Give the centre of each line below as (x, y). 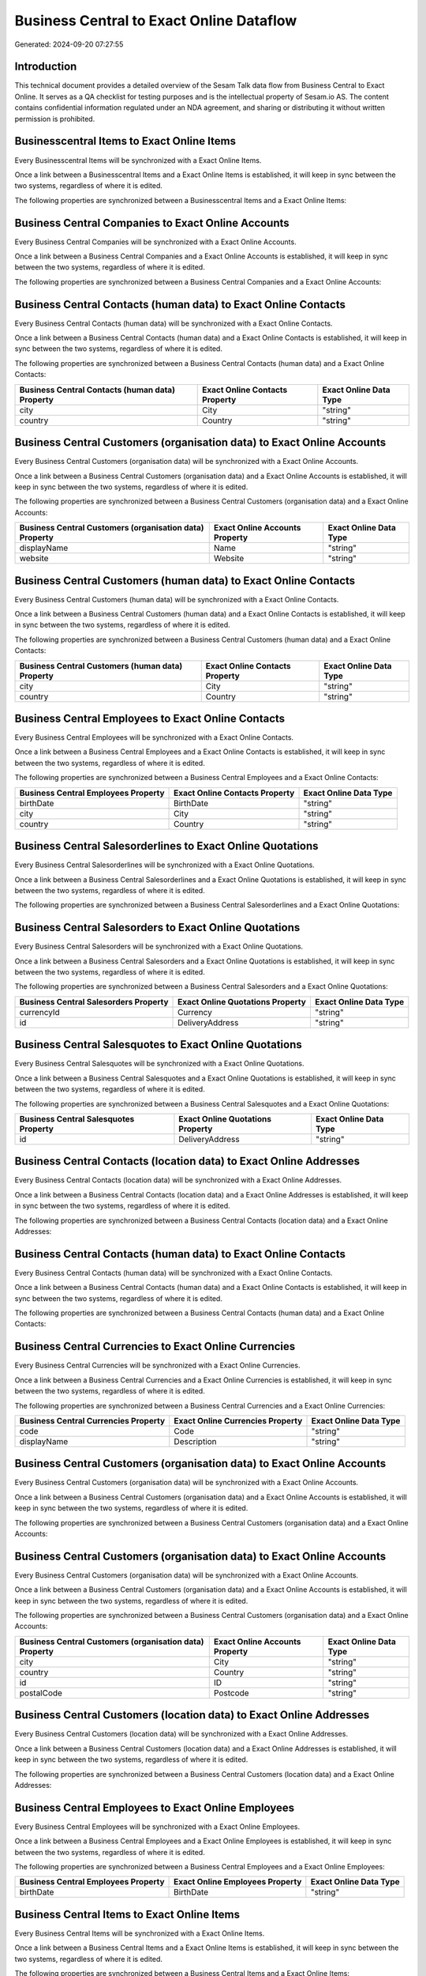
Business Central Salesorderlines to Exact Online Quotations (166, 846)
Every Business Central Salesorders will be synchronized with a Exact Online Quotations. (159, 947)
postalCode (41, 1693)
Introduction (46, 67)
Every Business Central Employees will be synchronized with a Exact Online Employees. (157, 1827)
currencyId (40, 1012)
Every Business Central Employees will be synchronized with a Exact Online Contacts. (154, 737)
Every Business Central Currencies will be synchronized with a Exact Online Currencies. (157, 1365)
